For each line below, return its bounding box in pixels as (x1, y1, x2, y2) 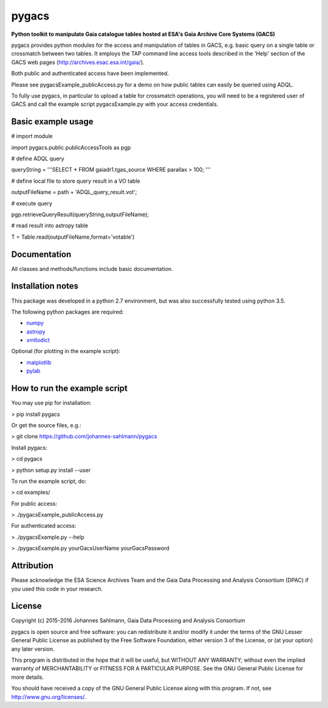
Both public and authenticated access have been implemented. (11, 70, 169, 77)
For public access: (11, 500, 58, 507)
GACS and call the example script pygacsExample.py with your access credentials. (11, 100, 219, 108)
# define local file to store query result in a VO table (11, 177, 140, 184)
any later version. (11, 645, 55, 653)
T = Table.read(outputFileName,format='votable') (11, 233, 135, 240)
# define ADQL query (11, 155, 65, 162)
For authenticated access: (11, 522, 77, 530)
